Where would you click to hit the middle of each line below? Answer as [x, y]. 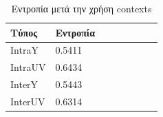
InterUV [28, 101]
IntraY [24, 50]
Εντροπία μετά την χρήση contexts [81, 8]
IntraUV [28, 67]
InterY [24, 84]
